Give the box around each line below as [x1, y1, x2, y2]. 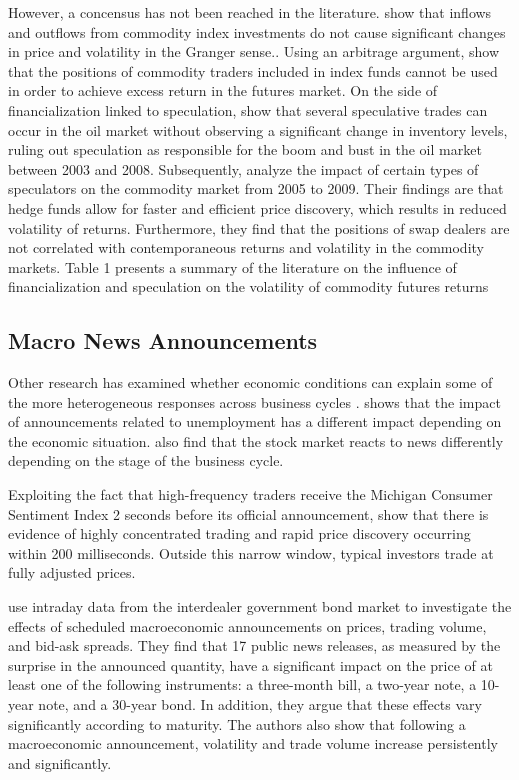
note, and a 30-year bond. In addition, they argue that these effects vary [38, 694, 482, 715]
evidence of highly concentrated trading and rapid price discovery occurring [8, 523, 471, 544]
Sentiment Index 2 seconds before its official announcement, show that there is [8, 503, 489, 524]
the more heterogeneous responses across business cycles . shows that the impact [8, 391, 501, 412]
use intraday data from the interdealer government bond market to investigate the [8, 596, 512, 617]
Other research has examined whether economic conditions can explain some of [8, 372, 493, 393]
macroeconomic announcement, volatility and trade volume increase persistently [8, 733, 498, 754]
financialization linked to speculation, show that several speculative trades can [8, 99, 488, 120]
